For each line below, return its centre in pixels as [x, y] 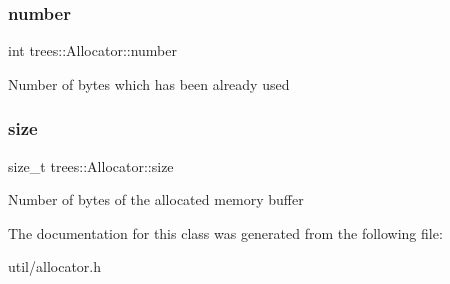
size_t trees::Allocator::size [91, 165]
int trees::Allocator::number [92, 50]
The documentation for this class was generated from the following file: [225, 232]
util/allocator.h [55, 266]
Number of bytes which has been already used [149, 83]
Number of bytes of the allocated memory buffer [156, 199]
